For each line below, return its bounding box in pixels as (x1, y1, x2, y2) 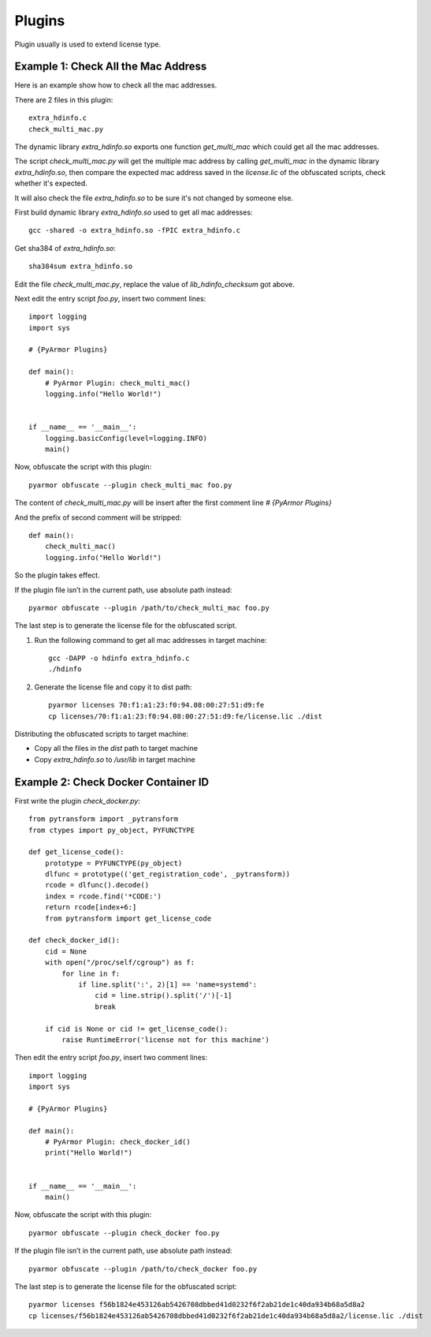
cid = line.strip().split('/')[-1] (95, 991, 232, 1000)
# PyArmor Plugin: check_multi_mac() (44, 379, 191, 387)
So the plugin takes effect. (14, 570, 100, 580)
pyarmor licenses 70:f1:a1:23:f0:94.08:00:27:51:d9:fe (48, 700, 265, 710)
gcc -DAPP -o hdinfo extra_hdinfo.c (48, 654, 190, 663)
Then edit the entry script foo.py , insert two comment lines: (14, 1053, 208, 1063)
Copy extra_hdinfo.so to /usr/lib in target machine (34, 754, 196, 764)
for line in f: (61, 969, 121, 978)
